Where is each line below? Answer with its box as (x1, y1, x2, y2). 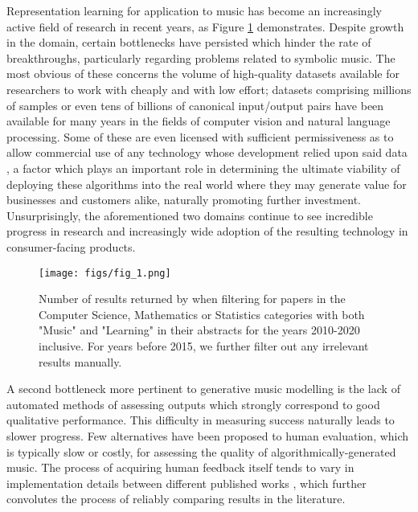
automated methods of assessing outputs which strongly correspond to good (6, 395, 380, 412)
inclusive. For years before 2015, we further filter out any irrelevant (39, 337, 369, 354)
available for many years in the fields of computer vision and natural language (6, 113, 391, 129)
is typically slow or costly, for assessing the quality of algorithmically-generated (6, 443, 396, 460)
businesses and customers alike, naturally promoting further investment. (6, 191, 361, 208)
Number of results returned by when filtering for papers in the (39, 290, 346, 307)
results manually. (39, 353, 122, 370)
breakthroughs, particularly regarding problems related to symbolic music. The (6, 49, 395, 66)
